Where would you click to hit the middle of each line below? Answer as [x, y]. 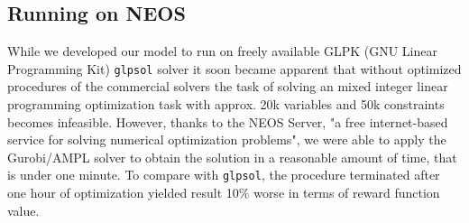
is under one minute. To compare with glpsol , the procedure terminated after [224, 175]
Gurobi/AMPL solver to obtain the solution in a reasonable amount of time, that [232, 157]
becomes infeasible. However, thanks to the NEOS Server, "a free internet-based [228, 121]
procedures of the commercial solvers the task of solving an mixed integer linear [228, 86]
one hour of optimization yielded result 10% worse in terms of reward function [224, 193]
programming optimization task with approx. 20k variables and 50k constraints [226, 104]
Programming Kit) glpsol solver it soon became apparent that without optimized [234, 68]
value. [23, 210]
